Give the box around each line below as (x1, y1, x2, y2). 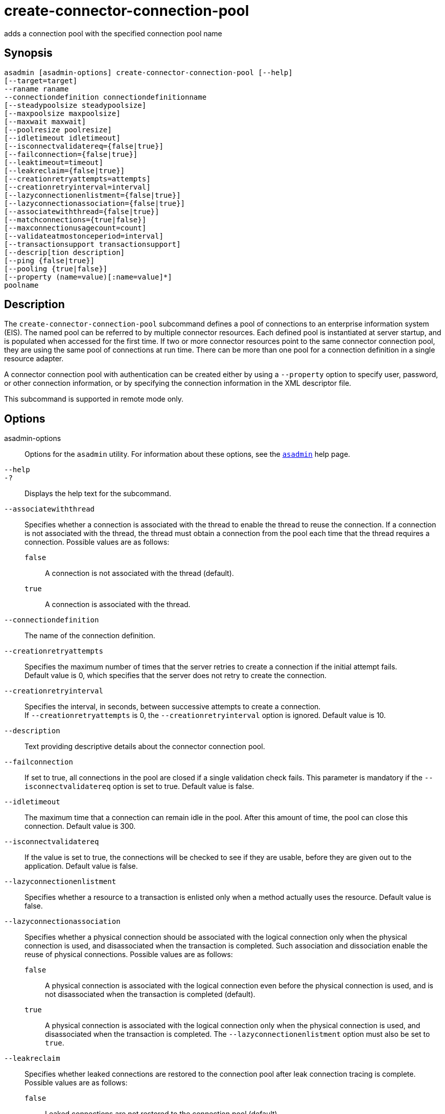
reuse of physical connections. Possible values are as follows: (25, 950, 233, 959)
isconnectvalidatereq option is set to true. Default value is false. (25, 782, 254, 791)
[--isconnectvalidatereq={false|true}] (4, 142, 163, 150)
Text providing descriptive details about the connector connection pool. (25, 742, 265, 751)
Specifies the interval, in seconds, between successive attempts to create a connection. (25, 702, 321, 711)
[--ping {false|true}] (4, 256, 95, 265)
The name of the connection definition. (25, 631, 155, 640)
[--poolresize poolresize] (4, 125, 112, 134)
